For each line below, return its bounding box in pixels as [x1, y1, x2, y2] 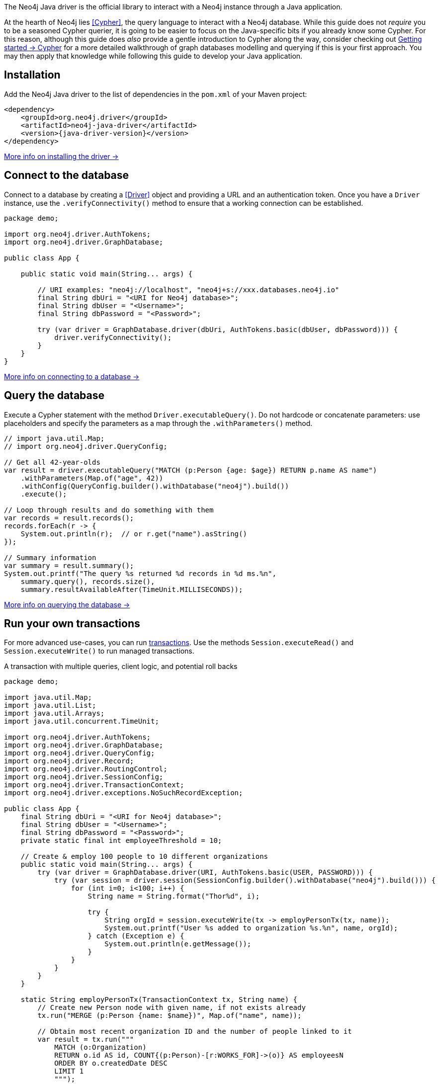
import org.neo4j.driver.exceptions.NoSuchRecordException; [4, 789, 243, 797]
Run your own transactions [4, 617, 140, 630]
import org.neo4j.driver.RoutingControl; [4, 765, 168, 773]
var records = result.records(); [4, 513, 134, 522]
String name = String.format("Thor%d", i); [88, 892, 260, 901]
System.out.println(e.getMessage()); [104, 940, 252, 948]
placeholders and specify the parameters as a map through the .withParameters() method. [4, 418, 313, 427]
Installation [4, 69, 61, 82]
